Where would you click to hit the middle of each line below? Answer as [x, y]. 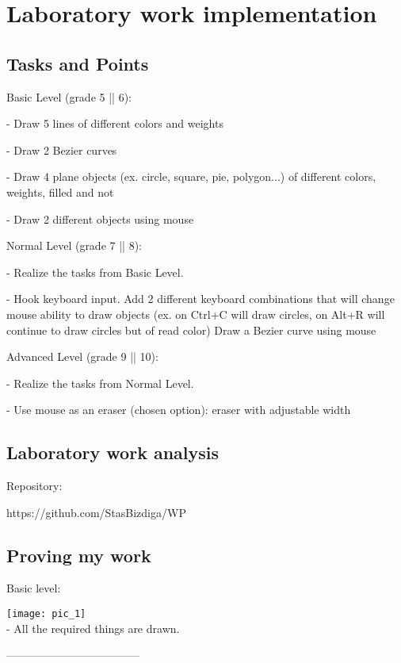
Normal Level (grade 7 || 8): [74, 245]
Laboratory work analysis [113, 452]
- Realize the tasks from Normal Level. [100, 383]
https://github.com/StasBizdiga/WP [96, 512]
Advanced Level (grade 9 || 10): [82, 356]
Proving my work [79, 555]
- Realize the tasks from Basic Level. [95, 272]
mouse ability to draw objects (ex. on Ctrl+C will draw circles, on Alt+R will [196, 314]
